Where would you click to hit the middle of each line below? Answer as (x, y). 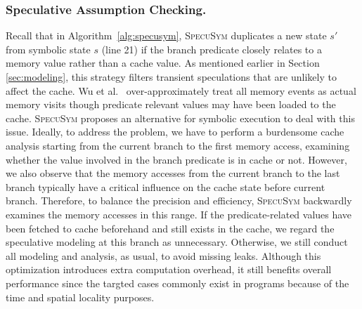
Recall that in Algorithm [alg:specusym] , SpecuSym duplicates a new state (166, 35)
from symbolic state (48, 49)
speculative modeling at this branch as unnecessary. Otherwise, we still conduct (177, 242)
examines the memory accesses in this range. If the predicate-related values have (179, 214)
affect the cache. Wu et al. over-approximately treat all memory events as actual (181, 90)
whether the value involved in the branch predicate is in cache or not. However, (176, 159)
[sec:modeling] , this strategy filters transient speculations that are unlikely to (171, 77)
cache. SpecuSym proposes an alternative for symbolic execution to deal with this (180, 118)
